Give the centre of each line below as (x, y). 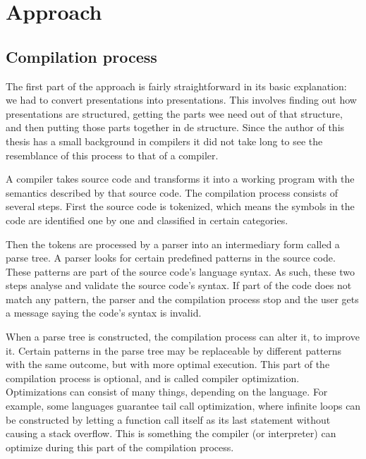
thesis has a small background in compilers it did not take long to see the (164, 141)
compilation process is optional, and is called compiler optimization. (153, 378)
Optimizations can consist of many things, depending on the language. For (167, 392)
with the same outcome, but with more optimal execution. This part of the (168, 364)
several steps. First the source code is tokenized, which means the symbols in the (180, 206)
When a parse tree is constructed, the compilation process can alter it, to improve (183, 337)
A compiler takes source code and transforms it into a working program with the (180, 179)
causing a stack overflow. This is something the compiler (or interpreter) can (171, 433)
